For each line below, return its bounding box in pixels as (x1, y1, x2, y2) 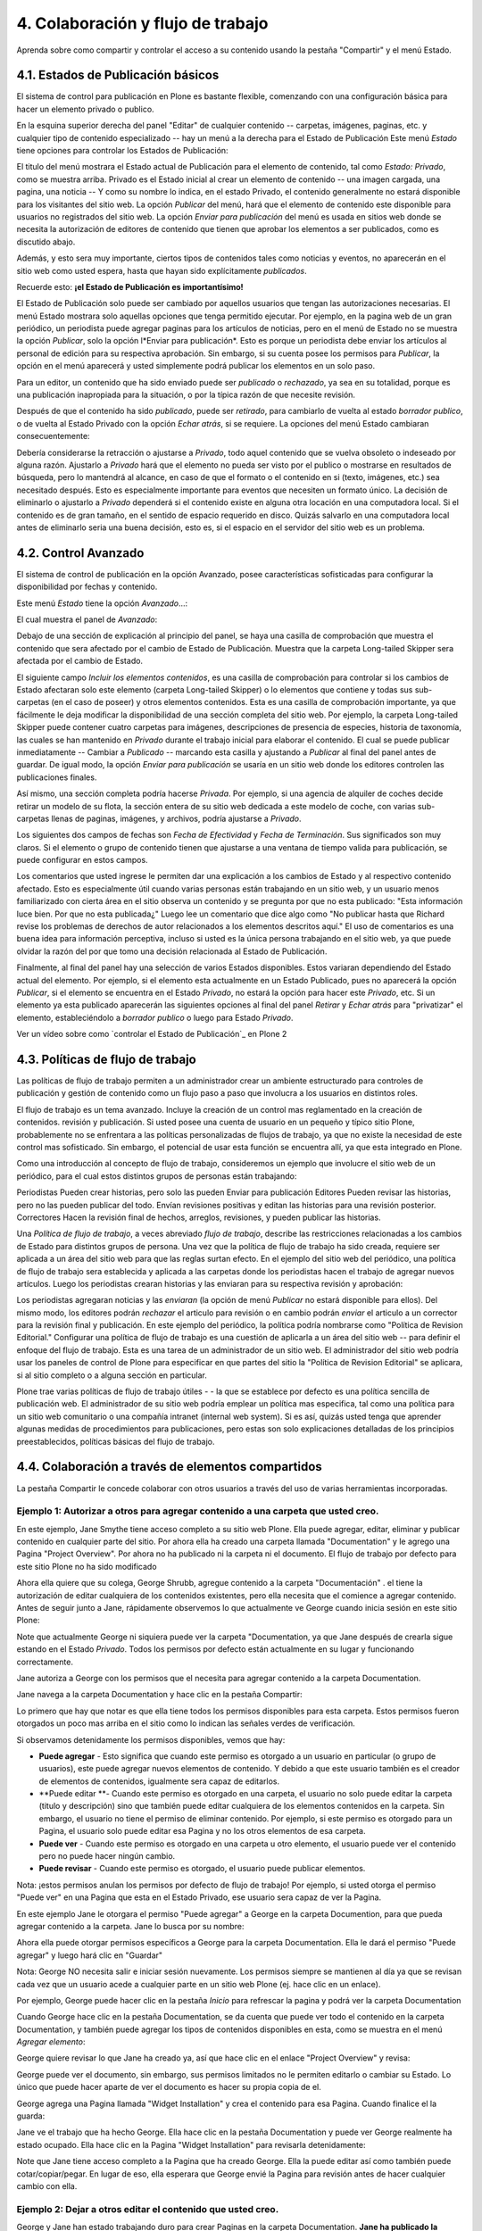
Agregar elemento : (16, 2036, 86, 2047)
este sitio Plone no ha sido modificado (16, 1561, 157, 1572)
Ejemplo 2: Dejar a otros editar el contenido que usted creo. (16, 2202, 279, 2215)
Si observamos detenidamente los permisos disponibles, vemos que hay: (16, 1734, 286, 1745)
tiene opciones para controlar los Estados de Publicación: (16, 145, 229, 156)
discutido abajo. (16, 236, 76, 247)
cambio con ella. (16, 2181, 78, 2191)
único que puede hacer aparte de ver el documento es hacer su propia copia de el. (16, 2082, 321, 2093)
